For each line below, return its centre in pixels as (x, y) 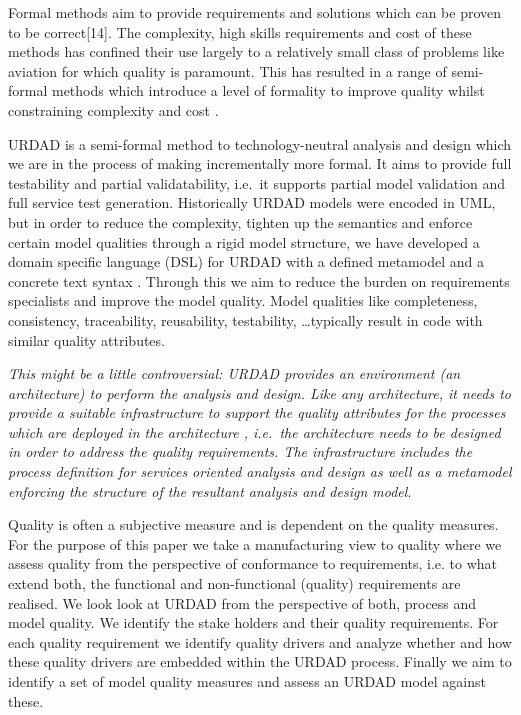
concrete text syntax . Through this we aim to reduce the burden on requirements (259, 280)
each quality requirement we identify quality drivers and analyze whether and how (260, 641)
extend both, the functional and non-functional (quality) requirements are (234, 583)
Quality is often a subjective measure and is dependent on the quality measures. (253, 524)
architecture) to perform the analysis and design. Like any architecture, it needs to (259, 392)
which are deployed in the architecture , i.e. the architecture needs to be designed (254, 431)
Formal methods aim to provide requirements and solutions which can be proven (255, 12)
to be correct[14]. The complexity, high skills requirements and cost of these (240, 31)
